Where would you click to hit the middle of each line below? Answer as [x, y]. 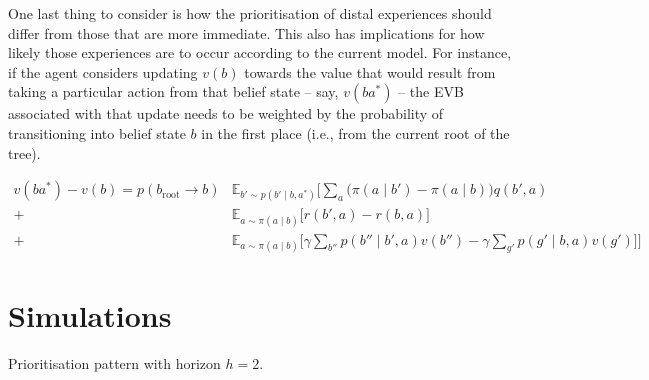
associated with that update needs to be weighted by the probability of [226, 113]
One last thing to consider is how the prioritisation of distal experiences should [250, 13]
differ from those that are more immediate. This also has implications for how [246, 32]
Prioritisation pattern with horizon [114, 362]
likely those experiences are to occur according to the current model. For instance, [260, 52]
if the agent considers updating [103, 71]
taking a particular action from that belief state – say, [173, 91]
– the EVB [431, 91]
